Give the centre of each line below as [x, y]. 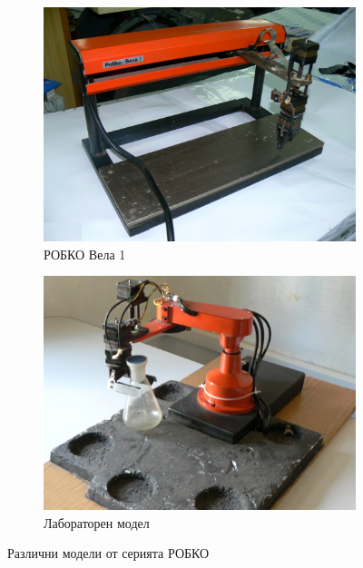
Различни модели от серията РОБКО [108, 553]
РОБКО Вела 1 [85, 254]
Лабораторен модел [97, 522]
